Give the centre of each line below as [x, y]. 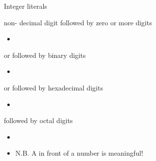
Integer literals [26, 6]
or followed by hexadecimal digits [53, 87]
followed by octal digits [38, 120]
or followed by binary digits [45, 55]
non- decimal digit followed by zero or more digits [78, 22]
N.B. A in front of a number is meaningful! [79, 153]
